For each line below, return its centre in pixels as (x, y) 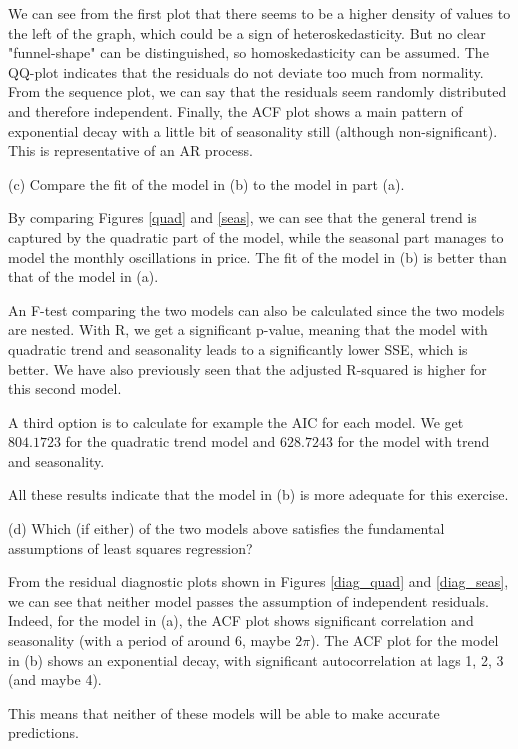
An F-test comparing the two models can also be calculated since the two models (256, 309)
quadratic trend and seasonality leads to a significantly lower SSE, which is (238, 348)
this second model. (65, 388)
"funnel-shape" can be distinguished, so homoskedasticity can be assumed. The (248, 52)
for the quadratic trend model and (170, 441)
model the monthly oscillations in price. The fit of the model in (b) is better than (257, 256)
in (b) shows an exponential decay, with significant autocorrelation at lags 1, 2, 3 (256, 659)
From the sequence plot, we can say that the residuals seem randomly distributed (257, 91)
